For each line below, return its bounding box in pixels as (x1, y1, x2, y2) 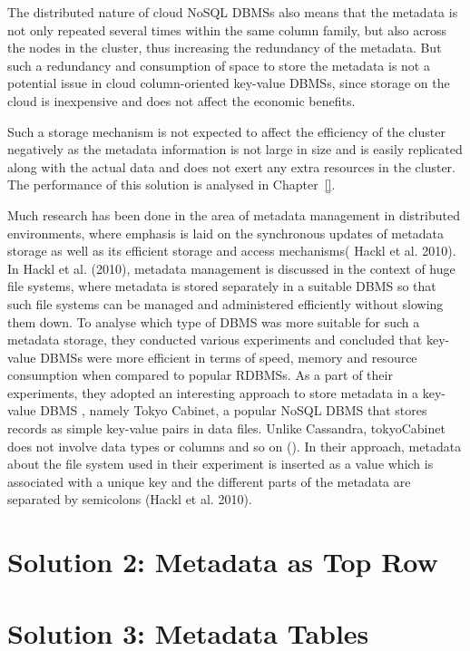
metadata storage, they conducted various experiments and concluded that (7, 330, 423, 349)
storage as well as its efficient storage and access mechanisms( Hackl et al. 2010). (7, 241, 456, 260)
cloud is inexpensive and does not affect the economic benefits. (7, 91, 356, 110)
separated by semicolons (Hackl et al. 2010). (7, 490, 252, 509)
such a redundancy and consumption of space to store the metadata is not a (7, 55, 430, 74)
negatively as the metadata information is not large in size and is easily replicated (7, 140, 463, 159)
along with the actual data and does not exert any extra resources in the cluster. (7, 157, 455, 176)
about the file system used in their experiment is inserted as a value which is (7, 454, 434, 473)
